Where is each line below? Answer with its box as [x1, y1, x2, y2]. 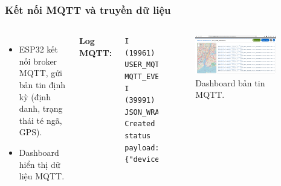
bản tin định [19, 79, 66, 91]
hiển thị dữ [19, 158, 60, 170]
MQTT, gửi [19, 66, 62, 79]
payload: [124, 143, 160, 152]
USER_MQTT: [124, 60, 168, 69]
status [124, 131, 151, 140]
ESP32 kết [19, 43, 58, 56]
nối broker [19, 54, 57, 67]
